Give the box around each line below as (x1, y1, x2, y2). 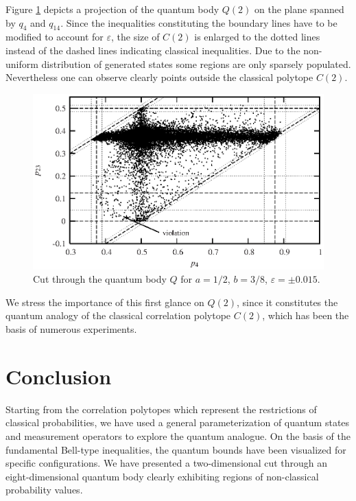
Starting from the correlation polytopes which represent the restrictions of (5, 401, 317, 416)
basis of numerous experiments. (5, 322, 137, 336)
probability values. (5, 482, 83, 497)
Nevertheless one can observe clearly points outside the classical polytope (5, 70, 313, 84)
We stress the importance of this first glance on (5, 294, 204, 309)
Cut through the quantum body (33, 272, 167, 286)
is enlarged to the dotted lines (194, 30, 320, 44)
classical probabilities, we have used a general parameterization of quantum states (5, 415, 350, 430)
